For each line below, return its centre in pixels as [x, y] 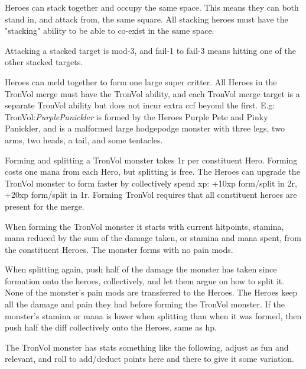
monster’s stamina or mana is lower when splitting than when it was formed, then [153, 315]
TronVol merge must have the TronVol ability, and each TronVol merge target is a [152, 93]
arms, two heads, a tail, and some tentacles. [84, 139]
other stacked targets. [44, 62]
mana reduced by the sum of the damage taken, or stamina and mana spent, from [153, 238]
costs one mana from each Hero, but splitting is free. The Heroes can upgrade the [152, 171]
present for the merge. [45, 206]
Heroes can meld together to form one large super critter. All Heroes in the [141, 81]
